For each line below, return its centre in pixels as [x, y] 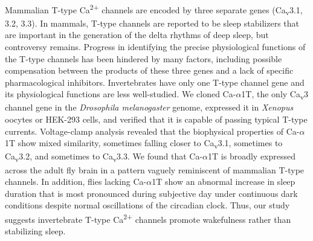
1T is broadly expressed [252, 156]
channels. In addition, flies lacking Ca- [76, 182]
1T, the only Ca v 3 [275, 95]
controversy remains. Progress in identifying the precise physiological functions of [155, 46]
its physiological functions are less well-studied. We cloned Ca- [121, 94]
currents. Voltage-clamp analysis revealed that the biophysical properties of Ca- [152, 131]
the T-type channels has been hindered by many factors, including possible [144, 58]
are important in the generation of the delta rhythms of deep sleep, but [137, 35]
